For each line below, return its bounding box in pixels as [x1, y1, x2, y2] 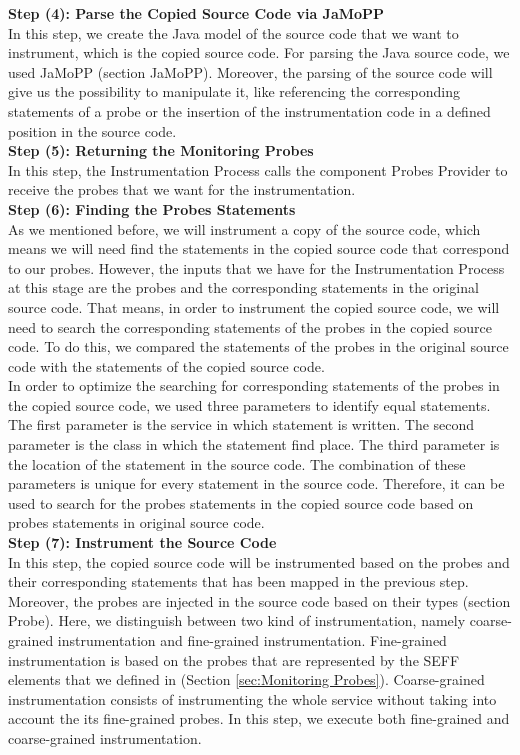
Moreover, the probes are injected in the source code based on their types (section [8, 590, 511, 611]
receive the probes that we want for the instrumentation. [8, 179, 356, 200]
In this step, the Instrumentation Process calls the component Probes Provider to [8, 159, 508, 180]
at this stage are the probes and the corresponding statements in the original [8, 277, 479, 298]
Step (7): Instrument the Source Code [8, 532, 277, 553]
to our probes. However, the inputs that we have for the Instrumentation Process [8, 257, 505, 278]
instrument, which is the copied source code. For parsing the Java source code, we [8, 42, 510, 63]
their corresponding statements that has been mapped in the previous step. [8, 571, 469, 592]
